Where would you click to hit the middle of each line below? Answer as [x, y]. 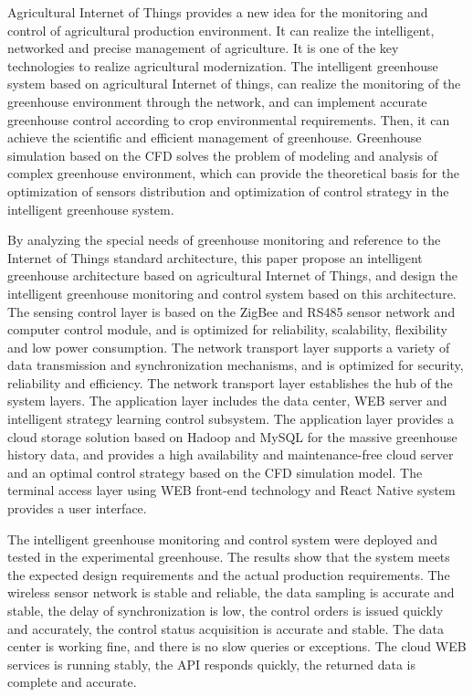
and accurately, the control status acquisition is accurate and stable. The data [226, 628]
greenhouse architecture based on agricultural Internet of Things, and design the [232, 275]
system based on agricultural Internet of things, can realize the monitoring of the [234, 84]
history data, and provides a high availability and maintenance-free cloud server [231, 454]
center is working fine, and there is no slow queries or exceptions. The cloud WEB [237, 646]
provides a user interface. [77, 508]
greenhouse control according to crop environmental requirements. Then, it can [229, 119]
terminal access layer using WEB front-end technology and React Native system [231, 490]
